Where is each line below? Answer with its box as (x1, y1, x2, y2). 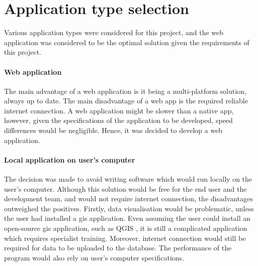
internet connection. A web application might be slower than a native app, (4, 105, 234, 115)
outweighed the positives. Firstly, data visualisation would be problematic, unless (4, 203, 254, 213)
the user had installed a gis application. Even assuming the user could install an (4, 213, 251, 223)
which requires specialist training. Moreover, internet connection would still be (4, 232, 246, 243)
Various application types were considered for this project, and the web (4, 27, 224, 38)
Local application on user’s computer (4, 154, 135, 165)
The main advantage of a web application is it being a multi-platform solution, (4, 85, 247, 96)
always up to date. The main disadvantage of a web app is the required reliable (4, 95, 248, 106)
